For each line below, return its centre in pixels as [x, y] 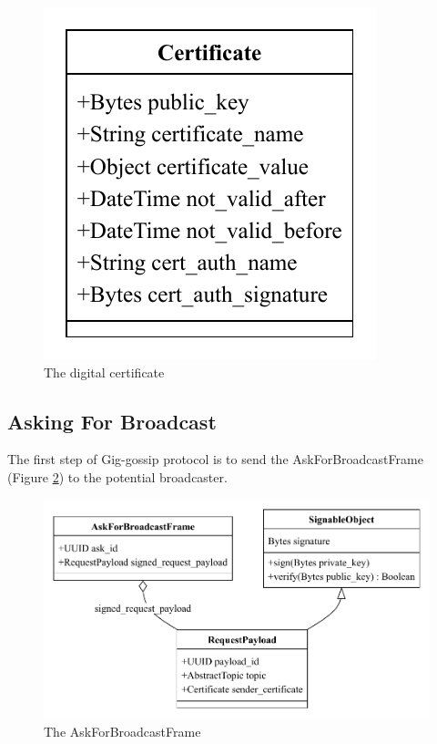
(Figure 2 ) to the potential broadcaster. [117, 476]
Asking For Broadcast [112, 421]
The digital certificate [104, 372]
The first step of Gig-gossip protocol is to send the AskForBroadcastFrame [215, 459]
